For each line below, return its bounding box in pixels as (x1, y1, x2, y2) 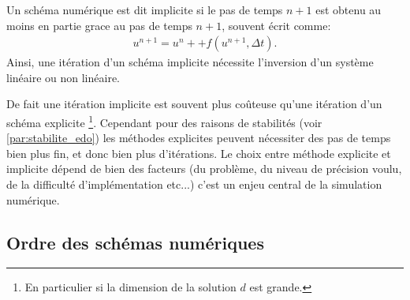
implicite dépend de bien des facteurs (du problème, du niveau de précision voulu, (6, 160, 402, 177)
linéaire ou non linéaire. (6, 69, 120, 85)
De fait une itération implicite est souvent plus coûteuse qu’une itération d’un (6, 96, 382, 112)
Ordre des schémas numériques (6, 230, 264, 254)
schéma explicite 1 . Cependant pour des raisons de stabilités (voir (6, 112, 322, 130)
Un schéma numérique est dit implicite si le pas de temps (6, 2, 283, 17)
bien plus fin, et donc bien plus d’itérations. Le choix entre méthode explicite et (6, 144, 391, 161)
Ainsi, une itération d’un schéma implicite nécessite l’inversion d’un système (6, 54, 374, 70)
